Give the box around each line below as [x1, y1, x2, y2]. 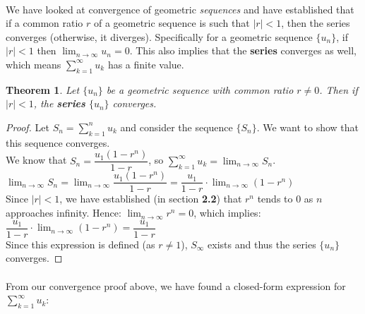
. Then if [319, 82, 358, 97]
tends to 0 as [257, 191, 313, 206]
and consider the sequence [120, 119, 233, 134]
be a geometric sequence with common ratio [106, 82, 294, 97]
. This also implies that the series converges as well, [129, 43, 357, 58]
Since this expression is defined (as [6, 236, 155, 251]
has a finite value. [107, 56, 184, 71]
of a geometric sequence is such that [93, 16, 250, 30]
